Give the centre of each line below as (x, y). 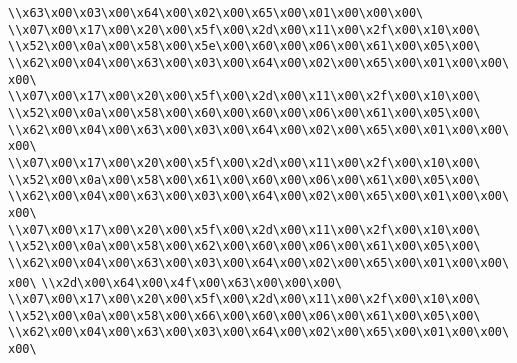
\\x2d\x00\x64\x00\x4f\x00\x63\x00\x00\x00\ (191, 282)
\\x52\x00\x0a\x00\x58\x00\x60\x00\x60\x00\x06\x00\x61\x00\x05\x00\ (244, 112)
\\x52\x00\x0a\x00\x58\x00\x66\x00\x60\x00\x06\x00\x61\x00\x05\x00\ (244, 315)
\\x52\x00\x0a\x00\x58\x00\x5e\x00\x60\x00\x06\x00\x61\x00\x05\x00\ (244, 46)
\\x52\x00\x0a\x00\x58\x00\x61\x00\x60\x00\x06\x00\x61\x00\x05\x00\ (244, 179)
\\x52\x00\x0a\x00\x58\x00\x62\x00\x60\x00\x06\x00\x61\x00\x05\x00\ (244, 246)
